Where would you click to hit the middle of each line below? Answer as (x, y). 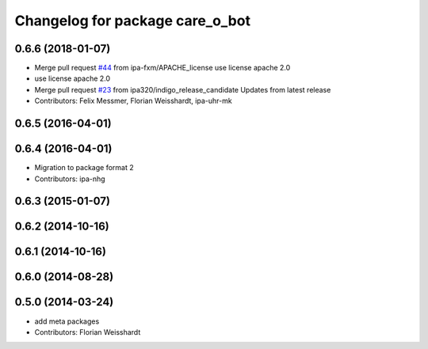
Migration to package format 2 (84, 168)
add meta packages (67, 321)
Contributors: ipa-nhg (70, 179)
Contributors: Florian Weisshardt (88, 332)
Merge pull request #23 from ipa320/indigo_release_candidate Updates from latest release (183, 89)
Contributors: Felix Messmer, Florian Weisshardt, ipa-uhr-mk (134, 101)
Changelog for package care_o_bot (133, 21)
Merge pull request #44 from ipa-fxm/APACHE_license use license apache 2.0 (162, 68)
